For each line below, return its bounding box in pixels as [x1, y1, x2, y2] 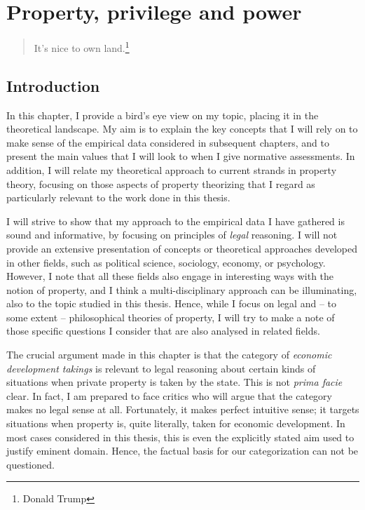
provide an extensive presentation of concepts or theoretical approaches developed [6, 241, 357, 255]
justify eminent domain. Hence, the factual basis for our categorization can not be [6, 443, 359, 458]
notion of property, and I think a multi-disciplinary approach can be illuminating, [6, 282, 357, 297]
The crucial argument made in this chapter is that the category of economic [6, 347, 332, 362]
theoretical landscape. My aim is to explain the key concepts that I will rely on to [6, 121, 358, 136]
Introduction [6, 74, 100, 96]
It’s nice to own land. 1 [34, 39, 130, 55]
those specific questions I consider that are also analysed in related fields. [6, 323, 320, 338]
